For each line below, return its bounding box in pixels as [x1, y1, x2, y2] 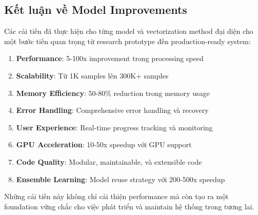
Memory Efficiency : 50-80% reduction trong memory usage [16, 87, 210, 98]
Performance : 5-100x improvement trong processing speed [16, 53, 204, 64]
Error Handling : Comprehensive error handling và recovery [16, 105, 209, 115]
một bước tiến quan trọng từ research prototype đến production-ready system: [4, 35, 251, 46]
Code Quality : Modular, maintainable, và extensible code [16, 156, 202, 167]
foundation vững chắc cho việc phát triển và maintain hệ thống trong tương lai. [4, 201, 254, 211]
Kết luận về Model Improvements [4, 2, 187, 17]
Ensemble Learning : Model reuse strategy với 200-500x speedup [16, 173, 225, 184]
